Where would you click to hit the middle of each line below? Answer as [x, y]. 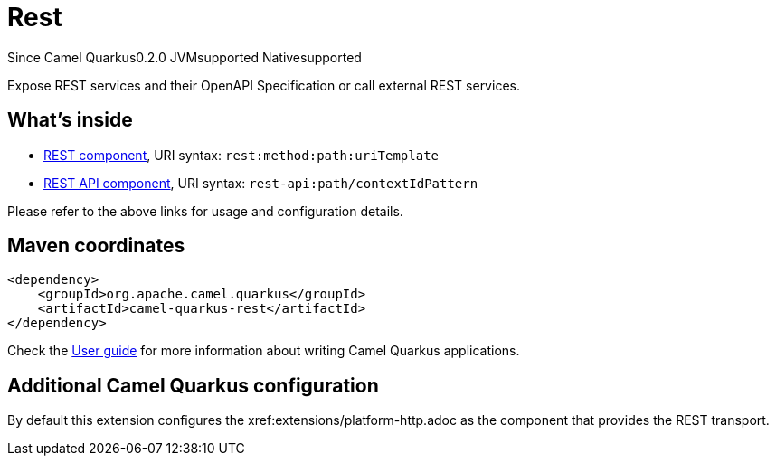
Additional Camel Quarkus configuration [193, 385]
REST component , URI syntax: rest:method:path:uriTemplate [241, 155]
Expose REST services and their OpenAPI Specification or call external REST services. [264, 85]
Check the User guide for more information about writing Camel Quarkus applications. [264, 351]
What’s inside [70, 120]
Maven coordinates [96, 246]
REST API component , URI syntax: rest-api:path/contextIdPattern [261, 183]
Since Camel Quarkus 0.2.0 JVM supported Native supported [185, 57]
